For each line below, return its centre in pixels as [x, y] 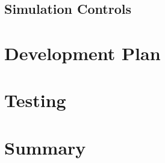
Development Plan [82, 53]
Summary [45, 147]
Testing [35, 100]
